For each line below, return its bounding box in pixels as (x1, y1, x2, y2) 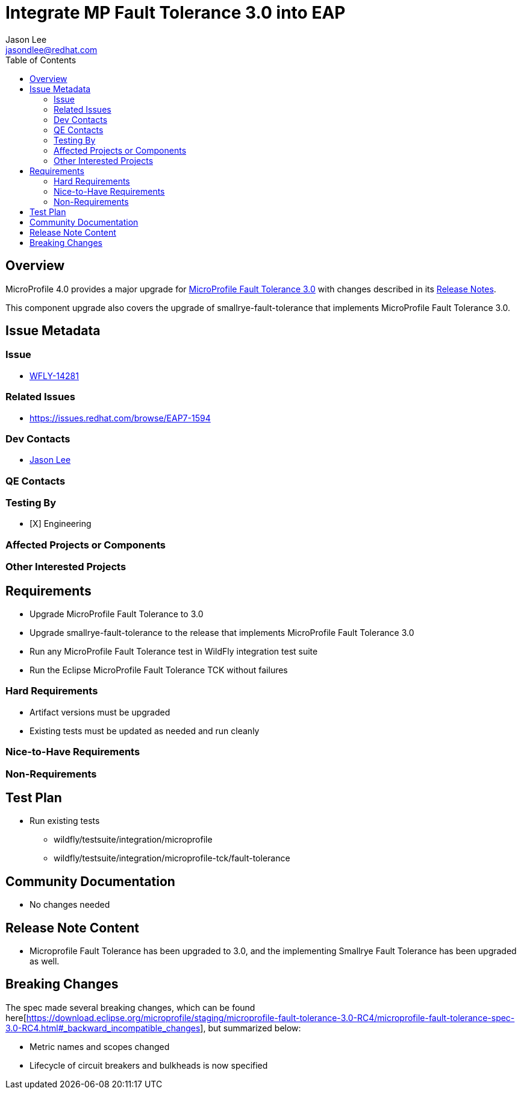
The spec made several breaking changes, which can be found (5, 1002, 255, 1013)
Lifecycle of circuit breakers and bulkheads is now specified (30, 1060, 268, 1070)
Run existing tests (30, 816, 100, 826)
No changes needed (30, 899, 110, 910)
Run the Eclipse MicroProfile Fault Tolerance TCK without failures (30, 665, 288, 676)
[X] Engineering (30, 518, 92, 529)
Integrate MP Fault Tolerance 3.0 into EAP (5, 2, 346, 23)
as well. (30, 956, 60, 967)
